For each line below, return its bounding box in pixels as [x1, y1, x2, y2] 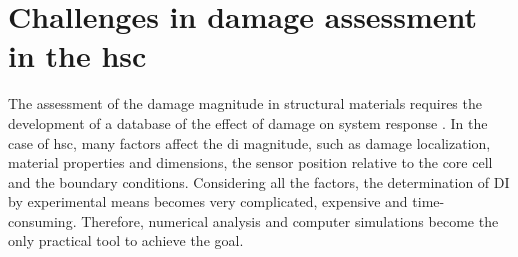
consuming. [8, 210, 77, 231]
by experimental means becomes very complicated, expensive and [8, 191, 408, 212]
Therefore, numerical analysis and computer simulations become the [81, 210, 499, 231]
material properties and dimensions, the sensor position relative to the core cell [8, 152, 493, 173]
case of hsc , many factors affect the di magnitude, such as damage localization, [8, 132, 491, 153]
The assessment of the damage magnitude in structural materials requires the [8, 93, 482, 114]
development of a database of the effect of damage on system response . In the [8, 112, 488, 133]
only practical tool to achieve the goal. [8, 230, 244, 251]
